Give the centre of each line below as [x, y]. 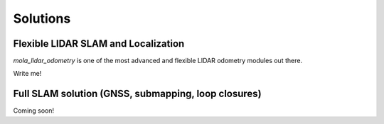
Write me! [27, 74]
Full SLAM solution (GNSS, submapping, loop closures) [138, 94]
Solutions [42, 18]
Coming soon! [34, 111]
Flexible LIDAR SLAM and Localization [99, 44]
